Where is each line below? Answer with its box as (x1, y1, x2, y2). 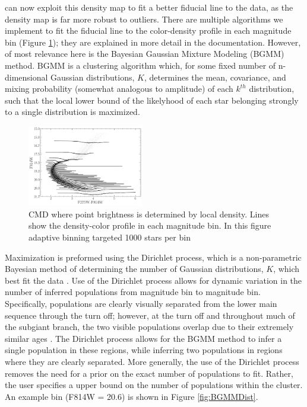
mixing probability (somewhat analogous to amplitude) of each (5, 82, 233, 95)
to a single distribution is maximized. (5, 105, 140, 118)
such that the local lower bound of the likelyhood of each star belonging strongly (5, 94, 299, 106)
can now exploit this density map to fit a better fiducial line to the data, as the (5, 1, 293, 13)
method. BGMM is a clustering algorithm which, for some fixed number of (5, 59, 276, 71)
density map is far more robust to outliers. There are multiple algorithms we (5, 12, 283, 25)
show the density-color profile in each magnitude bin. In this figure (29, 219, 271, 232)
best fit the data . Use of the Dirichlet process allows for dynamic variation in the (5, 274, 302, 286)
